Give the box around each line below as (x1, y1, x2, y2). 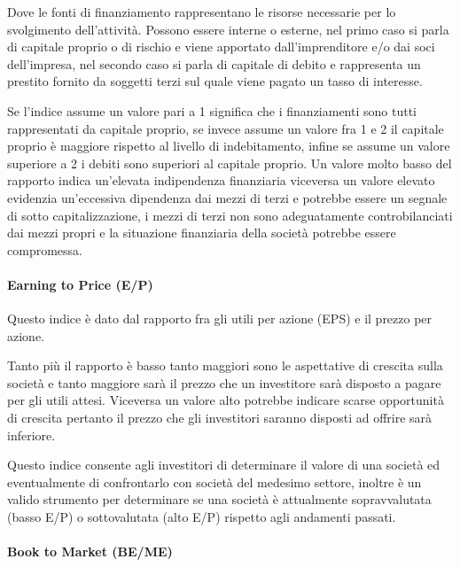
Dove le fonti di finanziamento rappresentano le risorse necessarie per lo (7, 3, 396, 20)
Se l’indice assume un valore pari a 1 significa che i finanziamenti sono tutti (7, 101, 417, 120)
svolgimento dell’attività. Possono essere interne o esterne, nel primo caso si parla (7, 19, 449, 38)
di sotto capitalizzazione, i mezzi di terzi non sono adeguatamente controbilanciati (7, 206, 453, 224)
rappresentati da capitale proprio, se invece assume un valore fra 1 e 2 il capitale (7, 119, 444, 137)
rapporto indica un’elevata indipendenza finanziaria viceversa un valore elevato (7, 171, 435, 190)
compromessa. (7, 240, 82, 259)
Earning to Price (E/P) (7, 275, 153, 293)
